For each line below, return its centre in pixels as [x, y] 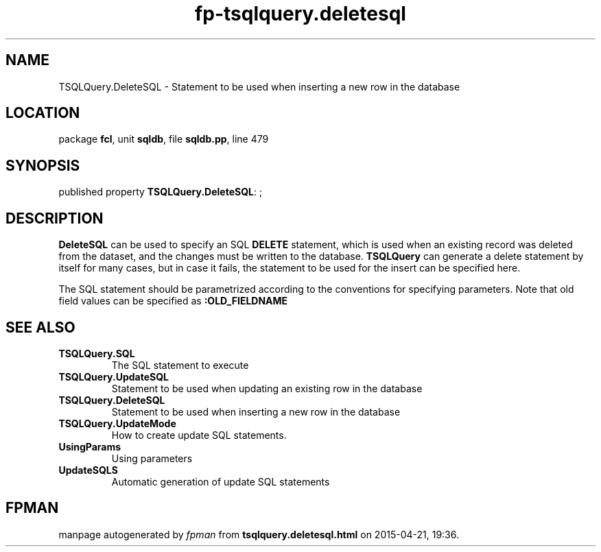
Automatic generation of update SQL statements [221, 481]
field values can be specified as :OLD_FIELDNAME [173, 301]
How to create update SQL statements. [199, 435]
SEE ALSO [40, 327]
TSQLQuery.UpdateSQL [114, 376]
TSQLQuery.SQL [97, 353]
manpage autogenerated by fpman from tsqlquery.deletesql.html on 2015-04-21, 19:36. [259, 534]
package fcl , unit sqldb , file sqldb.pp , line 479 [164, 139]
